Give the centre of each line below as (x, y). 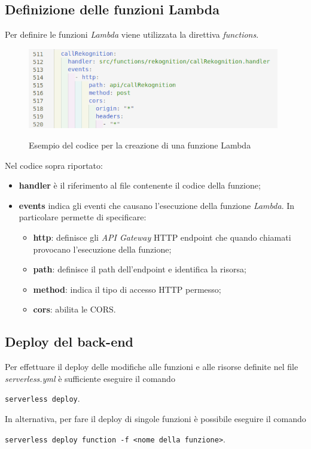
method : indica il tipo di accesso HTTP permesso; (127, 289)
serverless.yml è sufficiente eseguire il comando (90, 378)
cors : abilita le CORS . (74, 309)
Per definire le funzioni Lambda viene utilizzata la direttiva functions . (132, 34)
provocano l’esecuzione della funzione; (102, 249)
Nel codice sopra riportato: (54, 165)
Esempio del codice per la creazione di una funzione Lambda (140, 145)
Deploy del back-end (69, 342)
